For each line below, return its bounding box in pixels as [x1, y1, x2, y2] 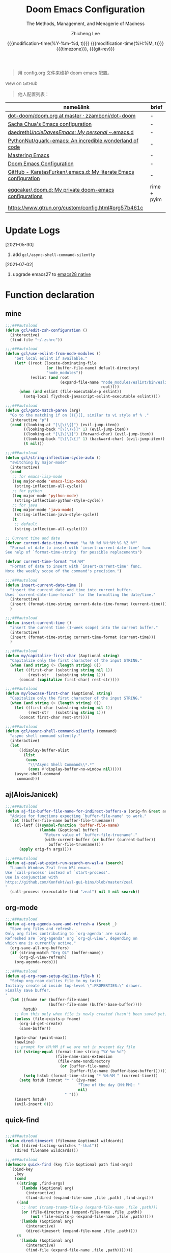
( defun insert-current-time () [5, 620, 72, 625]
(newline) [14, 1040, 36, 1045]
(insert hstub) [14, 1097, 47, 1102]
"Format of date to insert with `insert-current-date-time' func [10, 545, 152, 550]
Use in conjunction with [5, 875, 58, 880]
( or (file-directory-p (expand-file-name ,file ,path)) [21, 1210, 142, 1215]
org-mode [5, 903, 38, 912]
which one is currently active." [5, 940, 76, 946]
